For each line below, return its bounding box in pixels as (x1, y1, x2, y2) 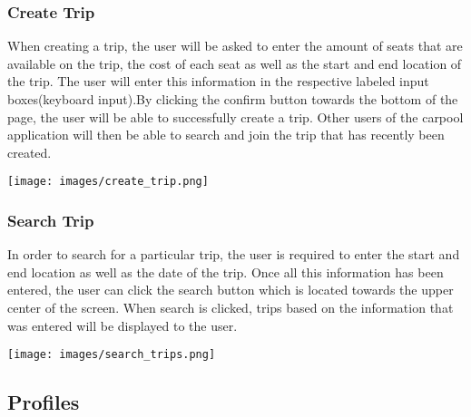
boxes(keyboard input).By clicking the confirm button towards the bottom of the (7, 90, 458, 108)
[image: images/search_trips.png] (7, 348, 216, 362)
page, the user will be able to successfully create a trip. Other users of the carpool (7, 107, 464, 126)
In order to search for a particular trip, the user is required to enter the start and (7, 245, 460, 264)
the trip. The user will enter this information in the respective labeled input (7, 72, 429, 91)
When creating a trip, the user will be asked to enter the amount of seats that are (7, 36, 463, 55)
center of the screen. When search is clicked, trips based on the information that (7, 298, 454, 317)
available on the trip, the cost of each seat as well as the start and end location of (7, 53, 462, 73)
